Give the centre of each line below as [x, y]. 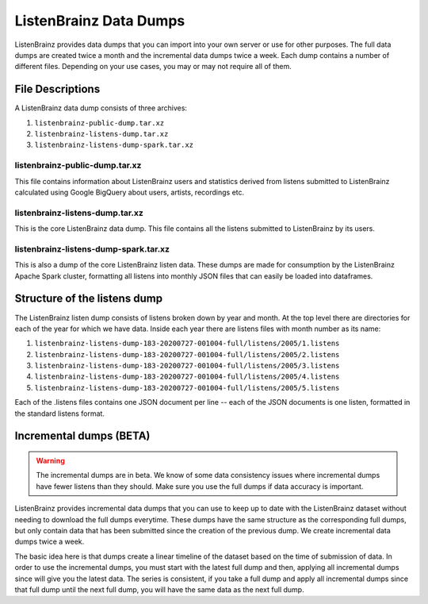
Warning [50, 461]
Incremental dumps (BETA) [82, 436]
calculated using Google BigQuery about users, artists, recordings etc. [130, 192]
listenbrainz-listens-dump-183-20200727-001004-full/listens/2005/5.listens [187, 388]
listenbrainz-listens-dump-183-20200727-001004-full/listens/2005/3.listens [187, 366]
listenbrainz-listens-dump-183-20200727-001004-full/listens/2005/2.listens [187, 354]
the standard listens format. [59, 414]
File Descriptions [57, 89]
